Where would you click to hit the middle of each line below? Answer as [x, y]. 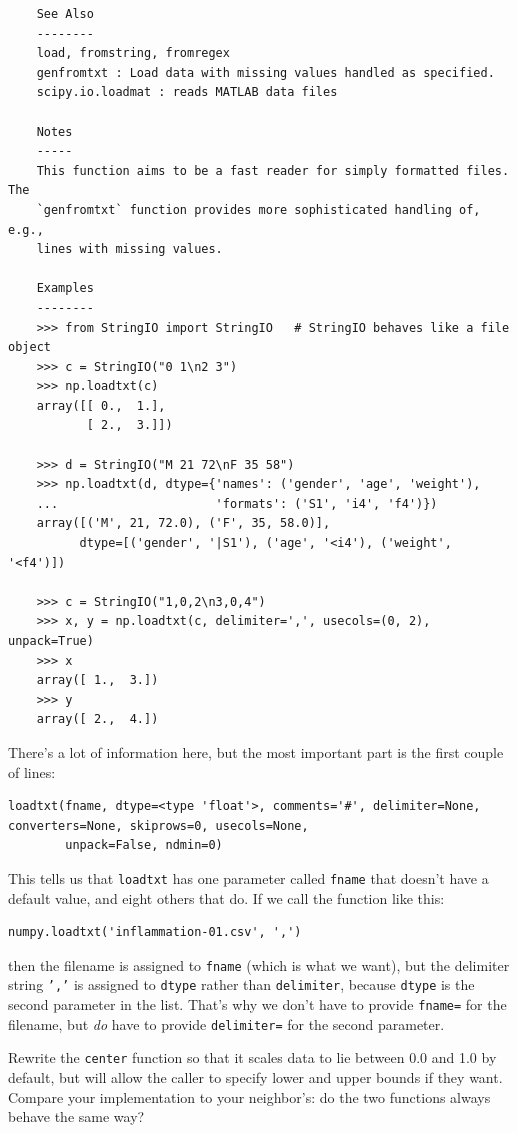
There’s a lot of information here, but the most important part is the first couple [256, 751]
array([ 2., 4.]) [97, 719]
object [29, 347]
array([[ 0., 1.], [101, 405]
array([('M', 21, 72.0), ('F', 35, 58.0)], [183, 523]
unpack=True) [51, 641]
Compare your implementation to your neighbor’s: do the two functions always [249, 1096]
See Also [65, 14]
